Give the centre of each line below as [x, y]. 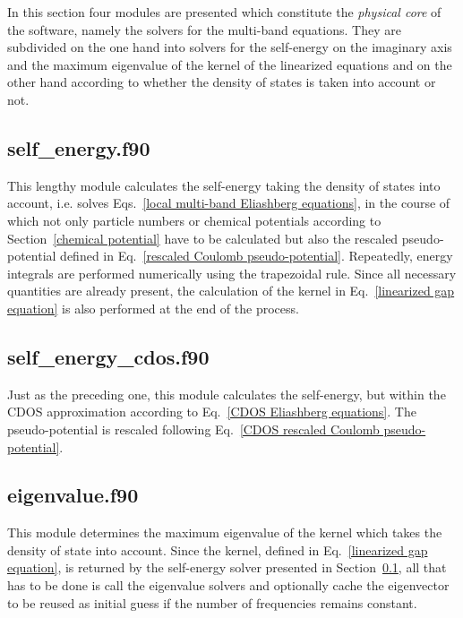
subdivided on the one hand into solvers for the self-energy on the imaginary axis [230, 47]
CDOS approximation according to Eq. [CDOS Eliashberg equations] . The [212, 412]
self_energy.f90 [79, 147]
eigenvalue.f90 [73, 495]
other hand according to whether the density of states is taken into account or [222, 82]
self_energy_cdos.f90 [108, 356]
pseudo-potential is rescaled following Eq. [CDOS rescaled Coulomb [193, 429]
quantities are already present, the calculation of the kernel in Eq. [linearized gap [231, 291]
